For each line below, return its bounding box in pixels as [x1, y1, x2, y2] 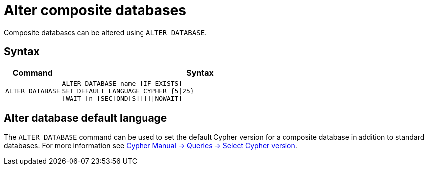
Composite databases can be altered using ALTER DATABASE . [4, 28, 207, 37]
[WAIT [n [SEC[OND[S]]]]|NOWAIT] [62, 94, 183, 102]
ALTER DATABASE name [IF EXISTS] [62, 79, 183, 87]
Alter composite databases [4, 2, 186, 19]
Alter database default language [4, 112, 167, 125]
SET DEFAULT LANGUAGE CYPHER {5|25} [62, 87, 194, 95]
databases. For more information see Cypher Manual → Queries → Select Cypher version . [4, 141, 297, 150]
